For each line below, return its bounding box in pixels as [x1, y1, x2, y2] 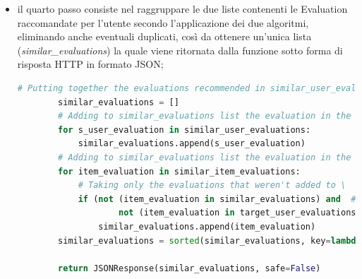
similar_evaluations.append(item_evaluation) [98, 221, 316, 232]
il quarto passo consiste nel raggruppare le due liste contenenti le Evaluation [17, 1, 348, 16]
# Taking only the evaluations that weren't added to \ [78, 180, 346, 191]
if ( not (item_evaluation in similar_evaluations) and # [78, 194, 356, 204]
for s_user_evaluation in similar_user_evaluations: [58, 124, 311, 135]
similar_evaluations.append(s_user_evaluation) [78, 138, 306, 149]
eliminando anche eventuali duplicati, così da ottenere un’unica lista [17, 29, 312, 44]
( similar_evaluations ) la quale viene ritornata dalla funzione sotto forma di [17, 42, 343, 57]
